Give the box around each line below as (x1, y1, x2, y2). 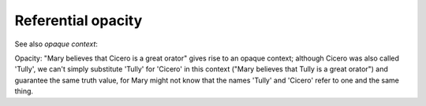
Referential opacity (14, 12, 143, 29)
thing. (14, 86, 34, 96)
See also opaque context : (14, 39, 99, 49)
